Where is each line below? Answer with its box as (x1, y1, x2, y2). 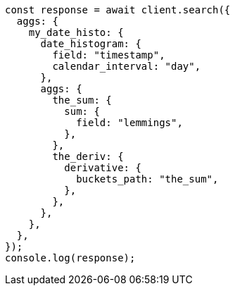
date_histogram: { (40, 38, 141, 49)
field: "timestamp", (52, 49, 165, 61)
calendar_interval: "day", (52, 61, 201, 72)
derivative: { (64, 162, 141, 173)
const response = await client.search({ (5, 4, 231, 16)
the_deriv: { (52, 151, 124, 162)
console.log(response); (5, 252, 136, 264)
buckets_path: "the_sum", (76, 173, 219, 185)
